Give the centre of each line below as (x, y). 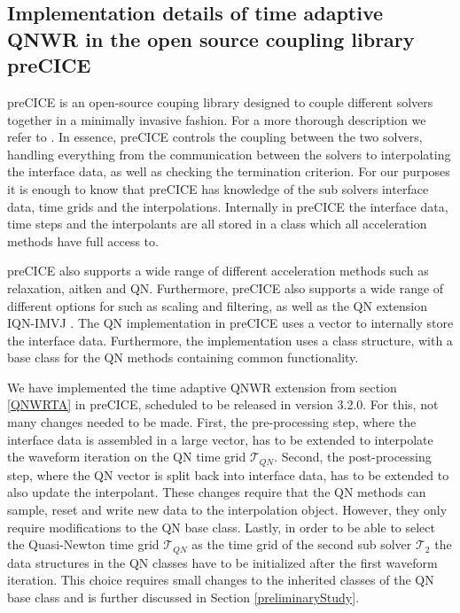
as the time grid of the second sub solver (302, 544)
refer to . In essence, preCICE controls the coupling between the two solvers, (215, 137)
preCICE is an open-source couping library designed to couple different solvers (220, 101)
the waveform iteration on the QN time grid (127, 457)
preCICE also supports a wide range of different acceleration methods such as (218, 271)
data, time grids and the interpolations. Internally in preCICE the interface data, (228, 206)
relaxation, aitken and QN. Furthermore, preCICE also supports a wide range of (226, 287)
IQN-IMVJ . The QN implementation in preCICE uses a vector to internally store (230, 323)
